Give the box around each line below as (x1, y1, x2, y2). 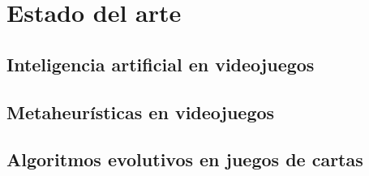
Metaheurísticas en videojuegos (6, 99, 275, 124)
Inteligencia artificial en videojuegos (6, 51, 315, 76)
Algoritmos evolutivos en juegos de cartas (6, 147, 363, 172)
